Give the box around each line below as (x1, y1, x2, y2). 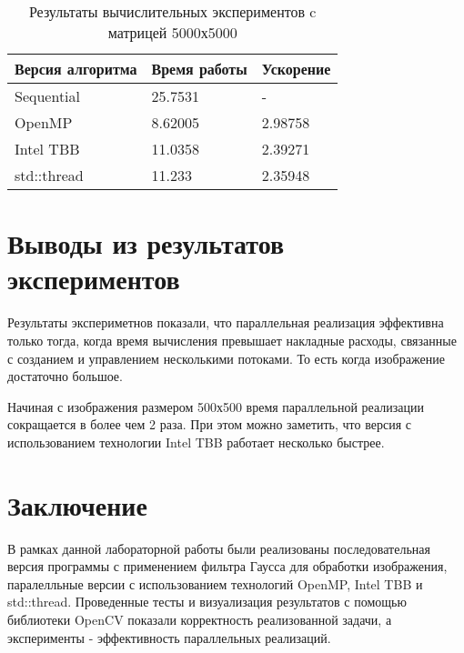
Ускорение (261, 58, 331, 79)
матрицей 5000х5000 (107, 22, 237, 43)
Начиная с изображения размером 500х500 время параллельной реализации (7, 397, 425, 416)
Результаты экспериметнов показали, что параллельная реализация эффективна (7, 313, 444, 332)
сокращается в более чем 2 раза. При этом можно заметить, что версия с (7, 415, 411, 434)
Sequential (15, 85, 81, 106)
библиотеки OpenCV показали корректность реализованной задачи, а (7, 609, 392, 628)
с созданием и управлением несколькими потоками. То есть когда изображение (7, 348, 445, 367)
